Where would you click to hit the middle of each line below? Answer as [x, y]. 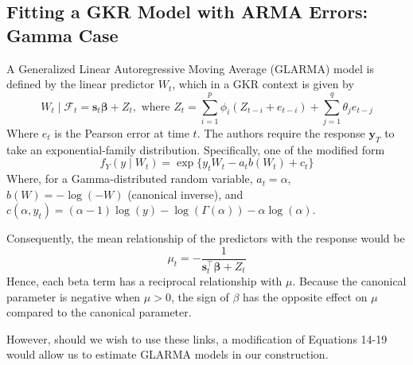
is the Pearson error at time [122, 132]
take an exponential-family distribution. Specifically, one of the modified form [196, 149]
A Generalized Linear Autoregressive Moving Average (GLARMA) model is [191, 68]
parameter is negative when [74, 296]
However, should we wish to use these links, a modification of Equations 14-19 [197, 338]
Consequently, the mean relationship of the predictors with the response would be [206, 238]
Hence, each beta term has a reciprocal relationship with [144, 281]
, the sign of [200, 296]
